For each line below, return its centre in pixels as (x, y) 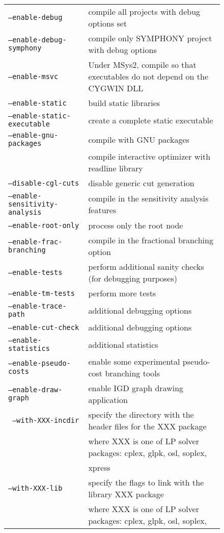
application (108, 400)
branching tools (133, 373)
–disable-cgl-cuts (44, 183)
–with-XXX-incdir (46, 420)
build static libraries (124, 103)
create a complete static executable (151, 120)
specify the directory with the (141, 414)
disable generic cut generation (141, 183)
